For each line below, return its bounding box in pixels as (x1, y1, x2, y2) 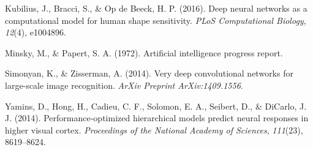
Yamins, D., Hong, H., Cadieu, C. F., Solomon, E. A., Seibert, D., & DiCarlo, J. (5, 99, 307, 112)
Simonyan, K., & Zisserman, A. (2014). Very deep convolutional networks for (5, 67, 293, 80)
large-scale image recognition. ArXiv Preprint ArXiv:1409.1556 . (5, 78, 243, 91)
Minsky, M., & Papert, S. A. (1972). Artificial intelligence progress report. (5, 46, 283, 59)
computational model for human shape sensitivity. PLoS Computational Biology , (5, 13, 306, 26)
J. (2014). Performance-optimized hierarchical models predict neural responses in (5, 111, 309, 124)
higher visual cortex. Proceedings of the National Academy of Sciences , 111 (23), (5, 123, 303, 136)
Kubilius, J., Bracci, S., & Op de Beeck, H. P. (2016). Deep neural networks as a (5, 2, 307, 14)
